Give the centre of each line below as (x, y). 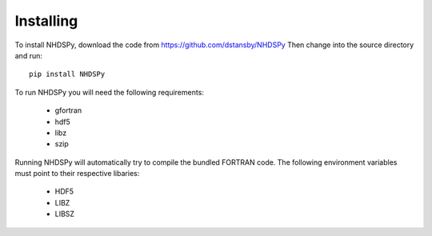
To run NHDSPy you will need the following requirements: (109, 92)
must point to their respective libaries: (77, 174)
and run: (29, 55)
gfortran (68, 110)
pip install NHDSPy (67, 74)
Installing (46, 21)
